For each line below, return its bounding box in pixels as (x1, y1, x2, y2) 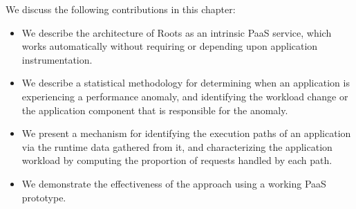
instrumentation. (21, 52, 93, 66)
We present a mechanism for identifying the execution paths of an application (21, 126, 351, 140)
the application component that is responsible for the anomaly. (21, 102, 288, 117)
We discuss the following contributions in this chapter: (6, 2, 236, 16)
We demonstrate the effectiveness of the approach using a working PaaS (21, 176, 326, 190)
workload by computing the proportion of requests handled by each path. (21, 153, 332, 167)
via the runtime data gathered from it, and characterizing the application (21, 139, 332, 154)
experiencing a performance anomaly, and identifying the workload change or (21, 89, 348, 103)
